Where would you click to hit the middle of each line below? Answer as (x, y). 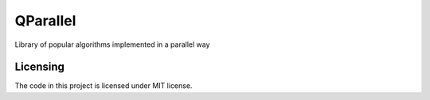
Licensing (40, 67)
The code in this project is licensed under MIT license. (104, 86)
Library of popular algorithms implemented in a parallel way (112, 44)
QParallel (45, 21)
